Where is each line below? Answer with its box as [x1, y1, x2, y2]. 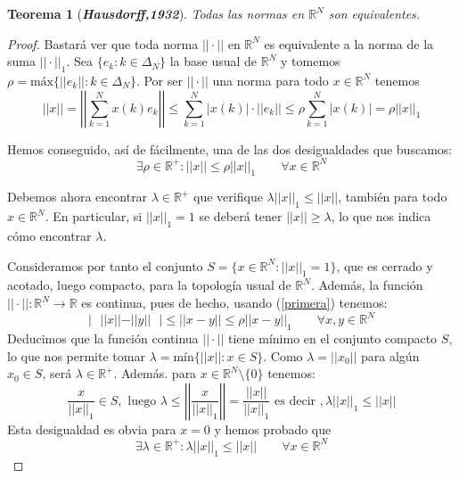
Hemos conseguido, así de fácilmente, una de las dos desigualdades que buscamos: [7, 139, 453, 158]
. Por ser [135, 70, 183, 89]
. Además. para [113, 364, 197, 383]
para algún [361, 346, 420, 365]
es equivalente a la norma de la [264, 34, 434, 53]
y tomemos [281, 52, 340, 70]
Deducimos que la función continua [7, 328, 199, 347]
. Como [263, 346, 303, 365]
